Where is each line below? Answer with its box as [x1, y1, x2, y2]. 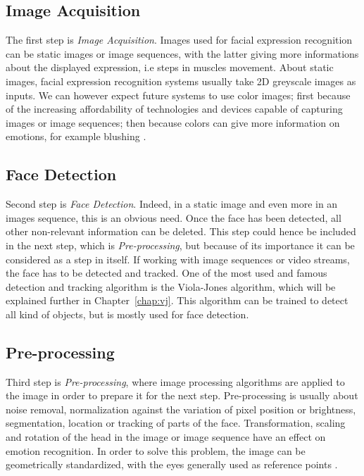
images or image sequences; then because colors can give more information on [6, 115, 340, 130]
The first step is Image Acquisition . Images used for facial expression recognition [6, 32, 353, 47]
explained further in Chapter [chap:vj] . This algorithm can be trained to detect [6, 293, 349, 308]
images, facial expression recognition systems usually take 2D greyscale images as [6, 73, 356, 88]
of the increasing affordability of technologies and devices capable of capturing [6, 101, 343, 116]
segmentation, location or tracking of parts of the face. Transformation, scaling [6, 415, 346, 430]
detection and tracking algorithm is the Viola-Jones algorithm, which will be [6, 279, 336, 294]
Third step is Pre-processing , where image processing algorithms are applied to [6, 374, 345, 389]
